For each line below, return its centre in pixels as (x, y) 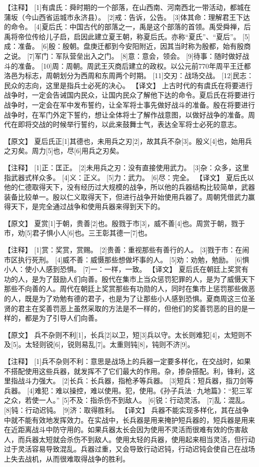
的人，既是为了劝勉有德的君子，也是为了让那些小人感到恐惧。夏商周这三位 (126, 298)
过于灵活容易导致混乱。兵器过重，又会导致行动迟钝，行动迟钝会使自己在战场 (129, 449)
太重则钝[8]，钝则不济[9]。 (152, 344)
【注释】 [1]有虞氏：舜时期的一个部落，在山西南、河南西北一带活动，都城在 (128, 7)
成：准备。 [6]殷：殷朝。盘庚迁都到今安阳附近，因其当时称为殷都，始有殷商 (128, 46)
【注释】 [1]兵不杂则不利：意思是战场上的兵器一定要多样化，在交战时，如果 (128, 361)
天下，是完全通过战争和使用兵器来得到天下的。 (87, 206)
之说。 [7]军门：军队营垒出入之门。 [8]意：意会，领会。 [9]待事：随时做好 (123, 56)
